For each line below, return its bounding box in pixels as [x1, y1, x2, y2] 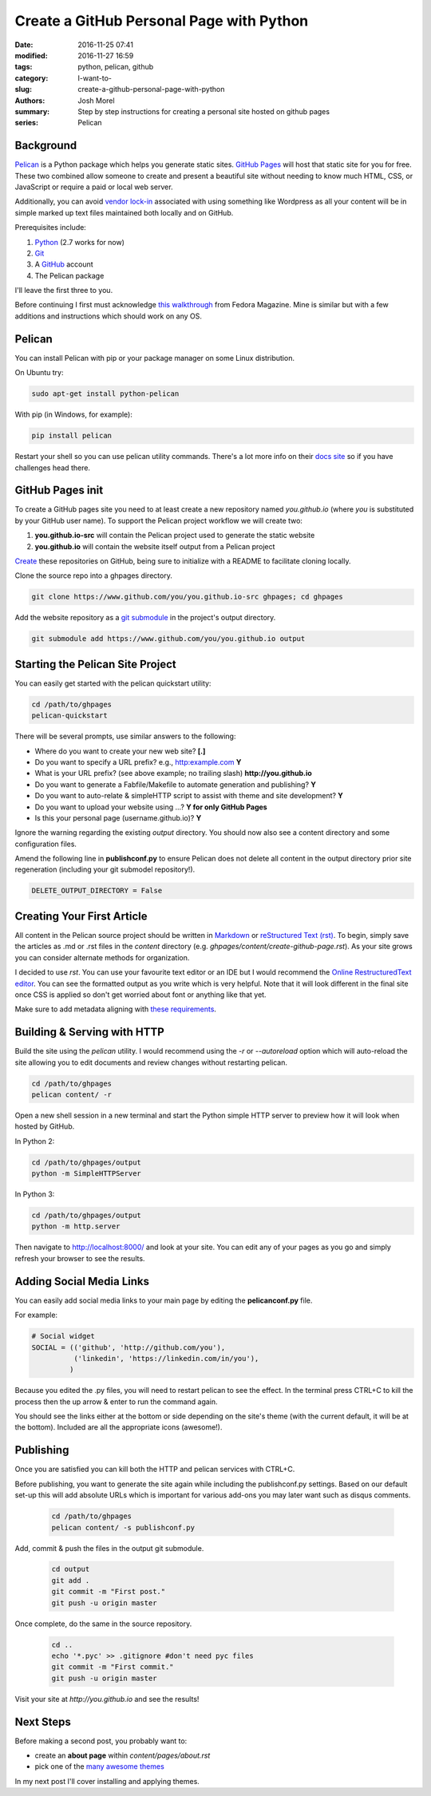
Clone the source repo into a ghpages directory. [14, 571, 173, 580]
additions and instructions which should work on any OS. [14, 311, 203, 321]
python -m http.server [31, 1222, 121, 1231]
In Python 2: [14, 1136, 55, 1145]
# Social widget [31, 1331, 96, 1341]
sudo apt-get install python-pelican [31, 390, 180, 398]
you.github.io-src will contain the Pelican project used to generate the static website [34, 531, 315, 540]
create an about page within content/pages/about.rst [34, 1751, 211, 1760]
